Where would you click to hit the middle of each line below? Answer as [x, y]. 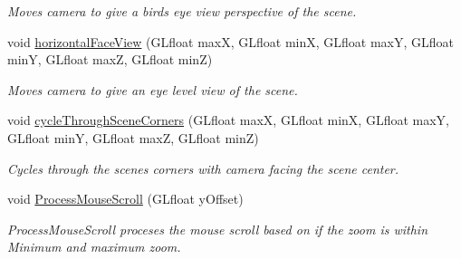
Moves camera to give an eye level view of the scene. [153, 89]
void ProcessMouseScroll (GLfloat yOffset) [125, 199]
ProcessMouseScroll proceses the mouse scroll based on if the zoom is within [218, 229]
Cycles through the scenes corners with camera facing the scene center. [203, 168]
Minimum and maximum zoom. [94, 247]
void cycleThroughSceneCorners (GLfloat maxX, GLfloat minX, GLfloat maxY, [228, 120]
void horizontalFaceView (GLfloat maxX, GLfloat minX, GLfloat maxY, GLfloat [231, 41]
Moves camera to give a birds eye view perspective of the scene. [182, 11]
